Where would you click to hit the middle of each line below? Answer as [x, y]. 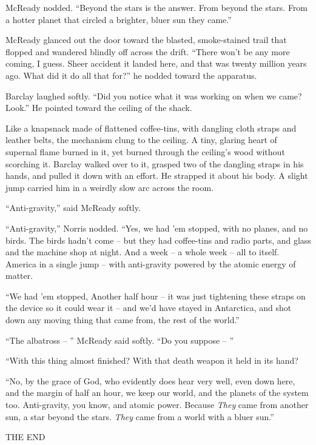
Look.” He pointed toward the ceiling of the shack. [99, 108]
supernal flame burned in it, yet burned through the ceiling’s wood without [145, 151]
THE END [25, 437]
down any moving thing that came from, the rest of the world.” [123, 320]
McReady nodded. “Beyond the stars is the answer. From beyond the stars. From [157, 7]
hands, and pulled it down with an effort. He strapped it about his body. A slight [157, 176]
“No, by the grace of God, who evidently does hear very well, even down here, [150, 380]
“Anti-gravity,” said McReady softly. [73, 208]
